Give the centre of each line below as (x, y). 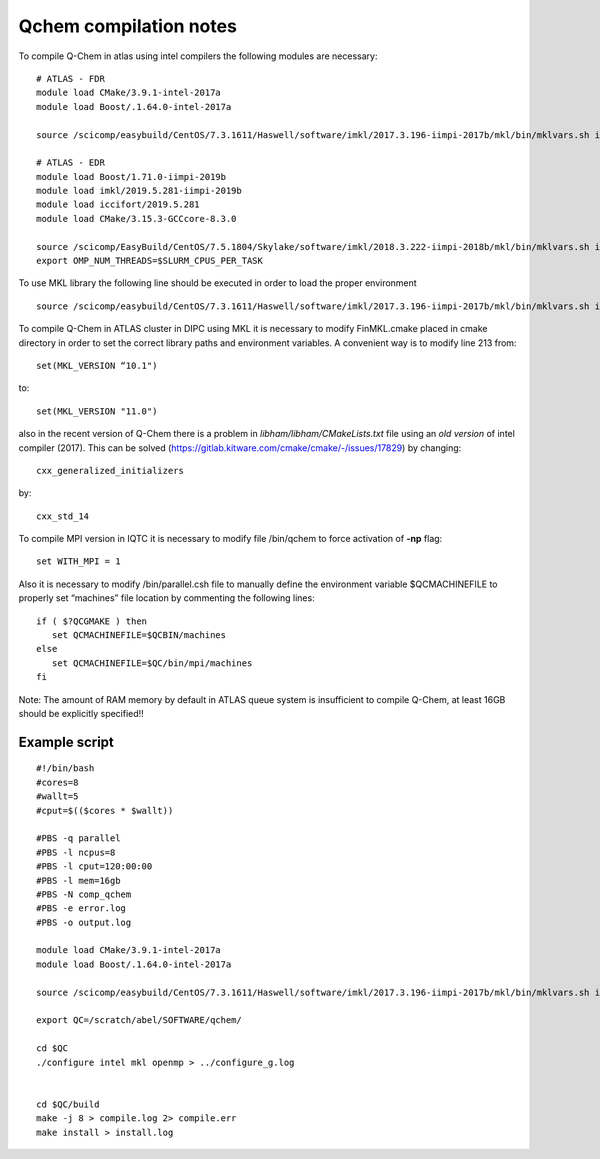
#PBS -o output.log (84, 922)
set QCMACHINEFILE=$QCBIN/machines (139, 635)
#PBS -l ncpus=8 (76, 852)
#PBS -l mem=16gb (78, 880)
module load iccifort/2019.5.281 (118, 204)
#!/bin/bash (65, 768)
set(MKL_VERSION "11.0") (97, 411)
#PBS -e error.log (81, 908)
